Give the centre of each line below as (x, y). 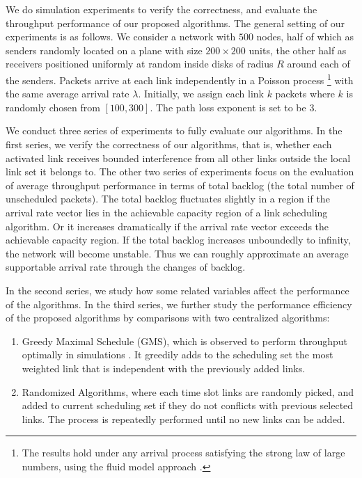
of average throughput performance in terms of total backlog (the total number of (180, 185)
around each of (318, 64)
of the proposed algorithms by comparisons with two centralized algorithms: (168, 318)
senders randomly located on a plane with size (104, 50)
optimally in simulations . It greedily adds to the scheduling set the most (178, 354)
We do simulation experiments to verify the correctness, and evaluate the (162, 9)
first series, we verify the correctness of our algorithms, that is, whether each (169, 144)
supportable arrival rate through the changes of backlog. (126, 267)
